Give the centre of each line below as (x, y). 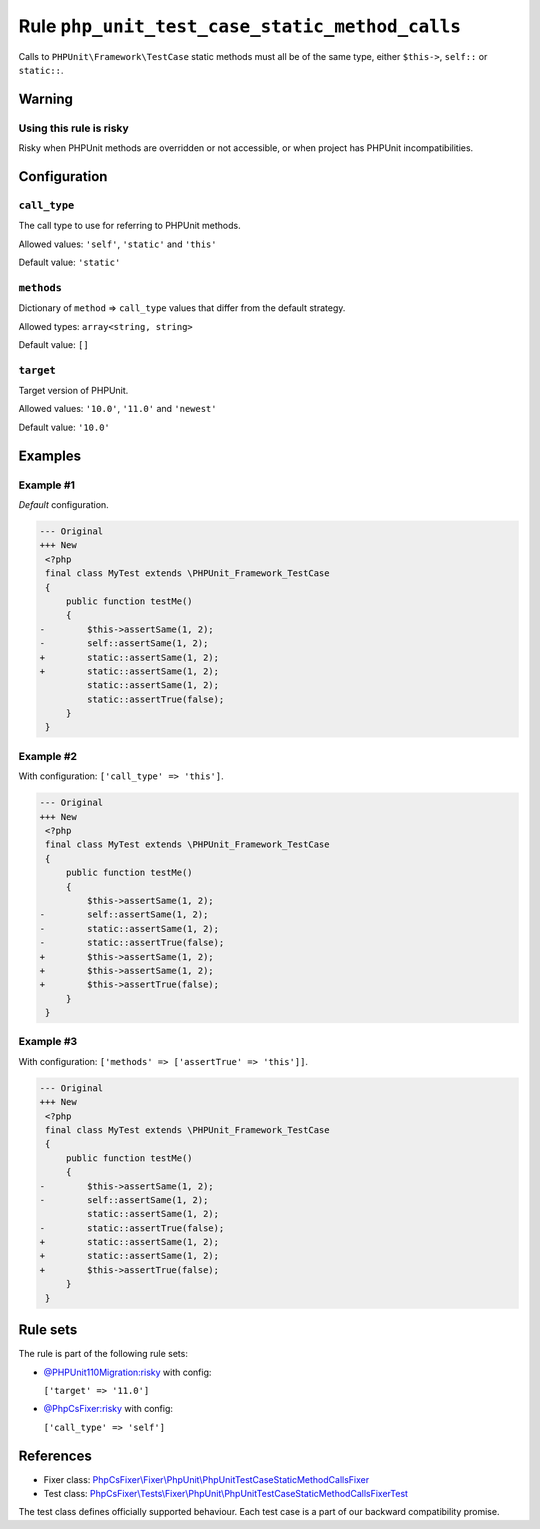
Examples (50, 455)
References (55, 1455)
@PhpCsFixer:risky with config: (108, 1409)
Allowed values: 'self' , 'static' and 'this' (117, 244)
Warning (46, 98)
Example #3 (48, 1042)
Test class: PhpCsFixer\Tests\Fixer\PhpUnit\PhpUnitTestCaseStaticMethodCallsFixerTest (226, 1493)
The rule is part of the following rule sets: (103, 1354)
